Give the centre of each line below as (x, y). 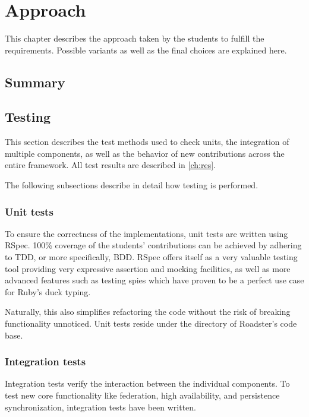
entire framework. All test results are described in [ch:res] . (110, 165)
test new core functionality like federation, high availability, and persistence (142, 395)
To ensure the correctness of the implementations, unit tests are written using (146, 233)
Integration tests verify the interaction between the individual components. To (147, 383)
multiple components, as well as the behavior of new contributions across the (145, 153)
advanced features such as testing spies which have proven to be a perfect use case (154, 280)
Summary (35, 82)
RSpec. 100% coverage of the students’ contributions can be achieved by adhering (153, 245)
